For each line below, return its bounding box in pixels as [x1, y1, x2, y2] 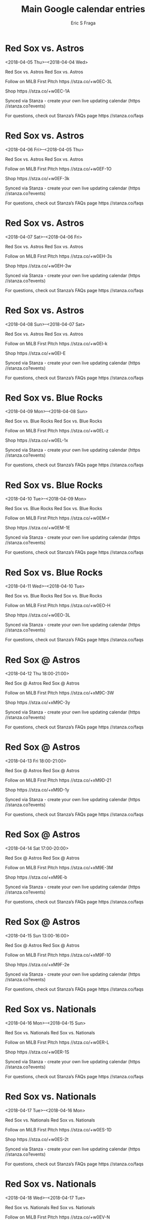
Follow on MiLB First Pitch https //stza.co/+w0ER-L [5, 1039, 109, 1045]
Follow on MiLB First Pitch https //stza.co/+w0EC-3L [5, 78, 112, 84]
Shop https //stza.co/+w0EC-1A [5, 88, 70, 94]
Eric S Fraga [71, 20, 96, 26]
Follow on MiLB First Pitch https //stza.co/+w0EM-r [5, 515, 110, 521]
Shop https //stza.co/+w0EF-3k [5, 175, 70, 181]
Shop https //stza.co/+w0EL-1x [5, 437, 68, 443]
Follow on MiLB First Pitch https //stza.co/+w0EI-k [5, 340, 108, 346]
